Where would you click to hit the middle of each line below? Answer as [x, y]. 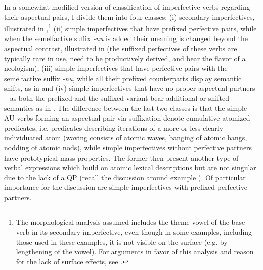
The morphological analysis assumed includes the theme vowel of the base [130, 222]
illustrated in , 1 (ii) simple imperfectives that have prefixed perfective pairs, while [130, 28]
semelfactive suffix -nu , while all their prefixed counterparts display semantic [123, 78]
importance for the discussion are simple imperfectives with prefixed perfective [126, 187]
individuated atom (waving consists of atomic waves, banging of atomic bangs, [126, 138]
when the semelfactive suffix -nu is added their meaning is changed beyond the [126, 38]
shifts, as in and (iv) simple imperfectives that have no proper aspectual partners [130, 88]
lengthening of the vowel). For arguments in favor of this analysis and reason [135, 252]
